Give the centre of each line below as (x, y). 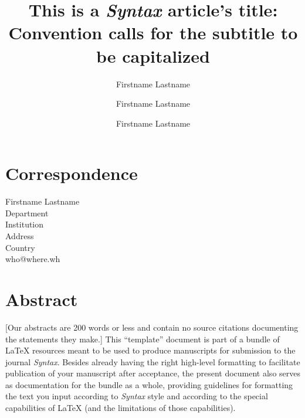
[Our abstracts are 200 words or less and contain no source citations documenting (152, 327)
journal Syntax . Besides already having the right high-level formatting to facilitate (153, 361)
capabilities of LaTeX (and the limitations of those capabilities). (121, 408)
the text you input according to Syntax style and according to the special (137, 396)
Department (27, 213)
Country (20, 247)
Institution (25, 224)
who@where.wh (33, 259)
